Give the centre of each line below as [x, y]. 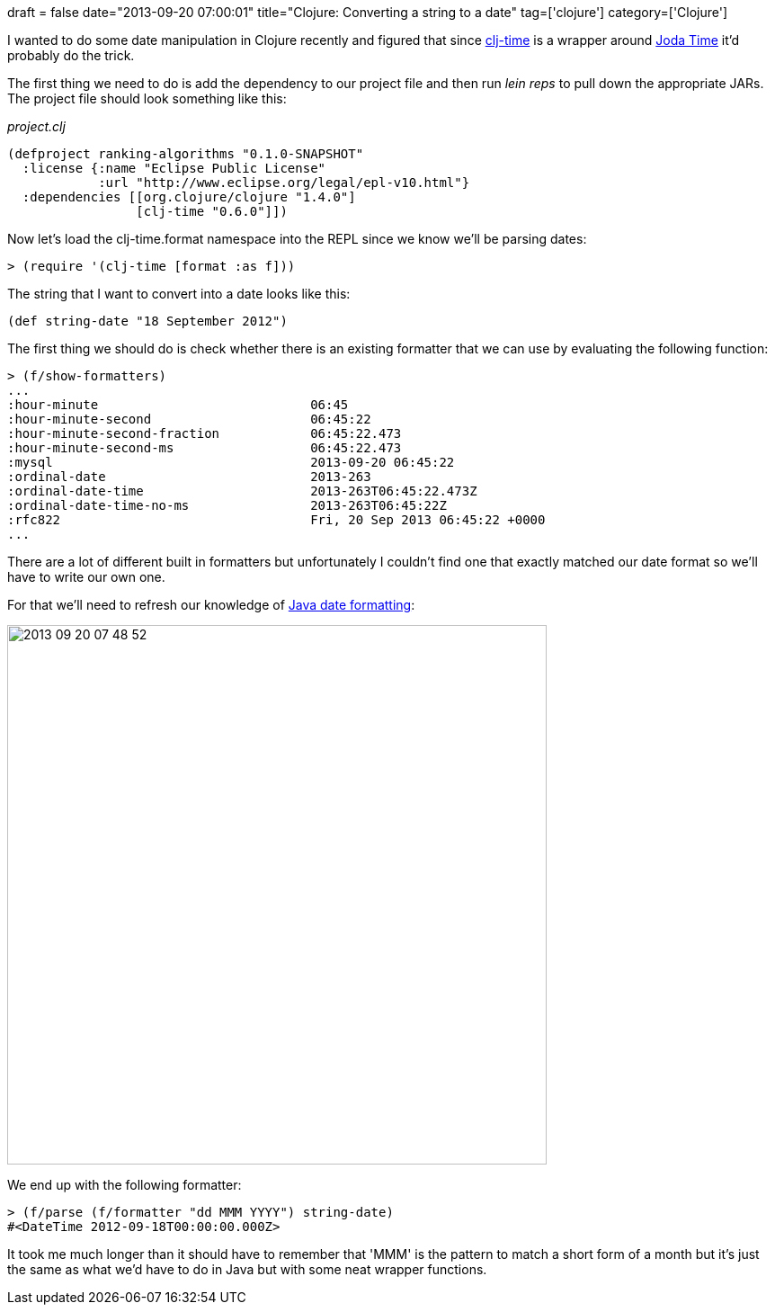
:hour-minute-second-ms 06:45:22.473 [205, 448]
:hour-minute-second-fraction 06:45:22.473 [205, 433]
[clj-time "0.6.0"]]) [212, 211]
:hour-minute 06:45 [178, 405]
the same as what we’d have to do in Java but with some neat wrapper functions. [247, 1269]
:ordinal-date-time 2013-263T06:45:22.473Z [242, 491]
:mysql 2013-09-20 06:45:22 [231, 462]
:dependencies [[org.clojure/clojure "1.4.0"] [189, 197]
